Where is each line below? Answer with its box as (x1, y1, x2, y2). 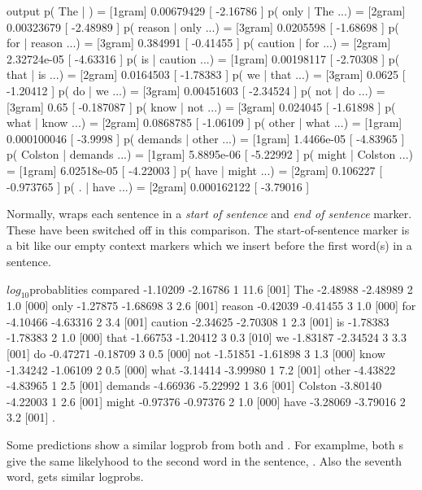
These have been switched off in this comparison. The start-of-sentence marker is (7, 221, 410, 238)
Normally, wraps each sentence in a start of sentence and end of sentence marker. (7, 205, 412, 222)
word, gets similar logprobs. (7, 468, 144, 485)
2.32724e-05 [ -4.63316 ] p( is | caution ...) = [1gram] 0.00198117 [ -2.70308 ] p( (7, 50, 400, 67)
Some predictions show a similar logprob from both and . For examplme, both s (7, 436, 403, 453)
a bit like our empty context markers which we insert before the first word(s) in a (7, 237, 412, 254)
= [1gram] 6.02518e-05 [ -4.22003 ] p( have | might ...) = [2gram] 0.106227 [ (7, 161, 383, 178)
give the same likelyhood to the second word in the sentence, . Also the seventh (7, 452, 402, 469)
